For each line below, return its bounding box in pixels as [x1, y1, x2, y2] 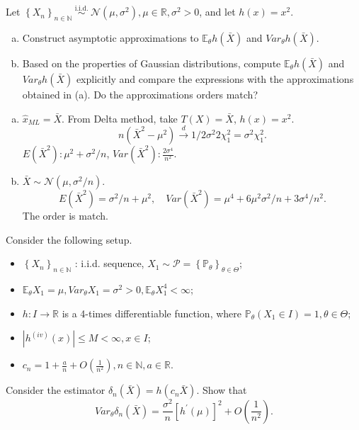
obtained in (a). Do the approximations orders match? [22, 87, 258, 102]
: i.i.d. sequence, [74, 256, 144, 271]
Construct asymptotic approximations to [22, 30, 199, 45]
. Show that [196, 383, 247, 397]
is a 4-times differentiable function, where [62, 305, 242, 320]
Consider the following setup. [6, 232, 132, 247]
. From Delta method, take [62, 111, 178, 125]
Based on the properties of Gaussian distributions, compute [22, 56, 281, 71]
